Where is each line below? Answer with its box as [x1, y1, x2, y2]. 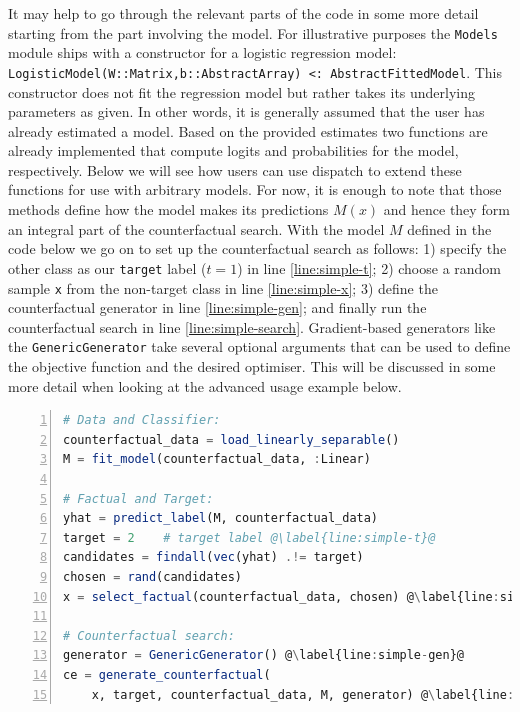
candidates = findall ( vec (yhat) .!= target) [63, 550, 364, 565]
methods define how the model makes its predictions [8, 199, 329, 220]
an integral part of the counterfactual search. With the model [8, 218, 385, 239]
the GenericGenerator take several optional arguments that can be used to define [8, 336, 511, 357]
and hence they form [383, 199, 510, 220]
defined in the [407, 218, 492, 239]
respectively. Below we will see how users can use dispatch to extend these [8, 159, 462, 180]
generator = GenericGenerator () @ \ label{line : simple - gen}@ [63, 648, 464, 663]
